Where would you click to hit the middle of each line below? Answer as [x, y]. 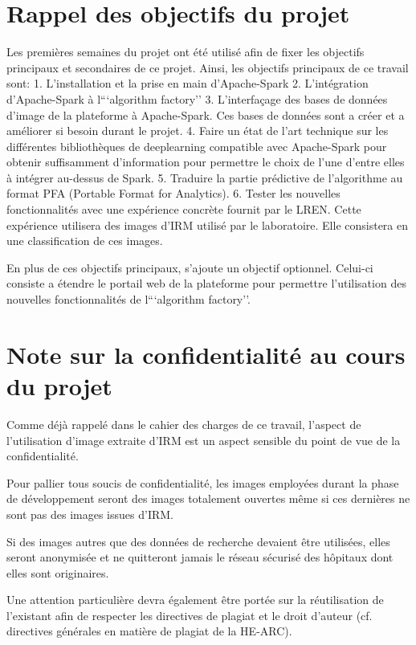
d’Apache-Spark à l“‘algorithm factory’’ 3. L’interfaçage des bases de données [197, 98]
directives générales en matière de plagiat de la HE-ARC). [149, 631]
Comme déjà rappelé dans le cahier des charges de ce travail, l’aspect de [184, 424]
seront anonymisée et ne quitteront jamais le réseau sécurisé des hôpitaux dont [200, 557]
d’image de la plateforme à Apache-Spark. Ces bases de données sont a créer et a [206, 114]
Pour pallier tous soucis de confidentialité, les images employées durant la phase [203, 482]
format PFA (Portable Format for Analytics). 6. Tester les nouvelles [173, 193]
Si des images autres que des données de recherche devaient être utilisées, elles [198, 541]
